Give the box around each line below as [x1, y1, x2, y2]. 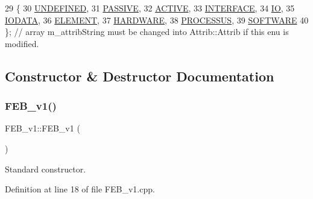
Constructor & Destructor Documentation [5, 66, 274, 85]
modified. [5, 37, 39, 49]
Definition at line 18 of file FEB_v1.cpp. [5, 183, 155, 195]
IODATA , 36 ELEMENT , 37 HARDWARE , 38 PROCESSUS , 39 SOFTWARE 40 [5, 13, 309, 26]
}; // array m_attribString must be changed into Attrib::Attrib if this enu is [5, 25, 289, 38]
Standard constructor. [5, 162, 86, 175]
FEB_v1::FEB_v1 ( [5, 122, 80, 134]
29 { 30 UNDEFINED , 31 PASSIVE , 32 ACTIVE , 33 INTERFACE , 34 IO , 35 [5, 2, 295, 14]
